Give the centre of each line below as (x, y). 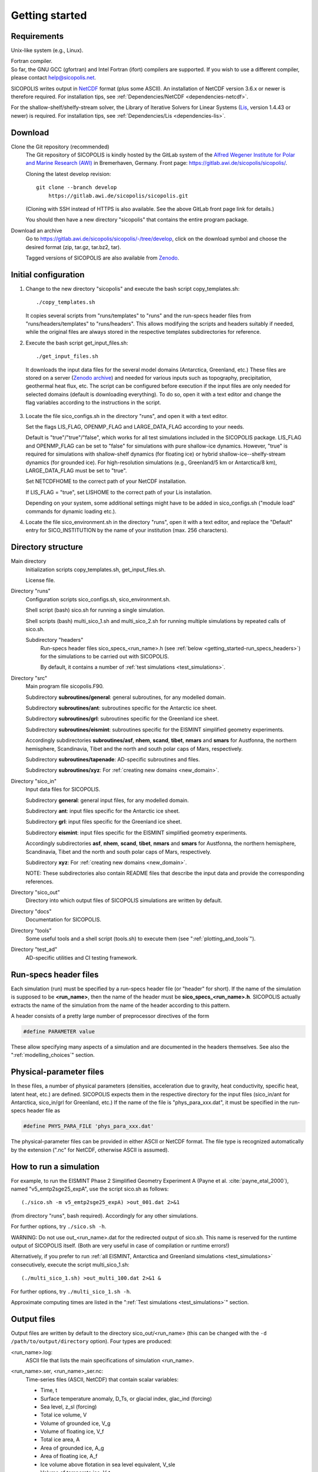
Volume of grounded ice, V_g (75, 1423)
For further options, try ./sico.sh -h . (59, 1226)
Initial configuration (48, 275)
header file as (44, 1110)
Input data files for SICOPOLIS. (63, 790)
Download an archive (37, 230)
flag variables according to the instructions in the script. (93, 403)
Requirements (37, 36)
